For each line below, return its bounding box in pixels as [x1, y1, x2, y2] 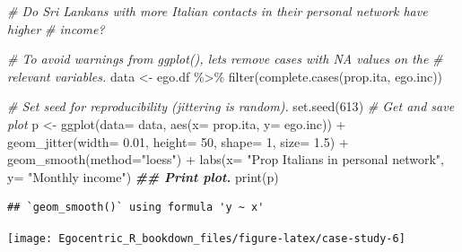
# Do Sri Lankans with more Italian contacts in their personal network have [7, 2, 428, 20]
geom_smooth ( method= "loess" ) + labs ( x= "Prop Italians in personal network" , [7, 150, 444, 169]
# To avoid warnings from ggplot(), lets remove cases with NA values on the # [7, 49, 443, 68]
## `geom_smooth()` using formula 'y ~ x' [7, 201, 265, 214]
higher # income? [7, 19, 105, 38]
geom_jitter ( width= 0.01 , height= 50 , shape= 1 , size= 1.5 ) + [7, 132, 349, 151]
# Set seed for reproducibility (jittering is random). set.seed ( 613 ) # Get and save [7, 97, 455, 116]
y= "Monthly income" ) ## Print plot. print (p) [7, 167, 279, 186]
